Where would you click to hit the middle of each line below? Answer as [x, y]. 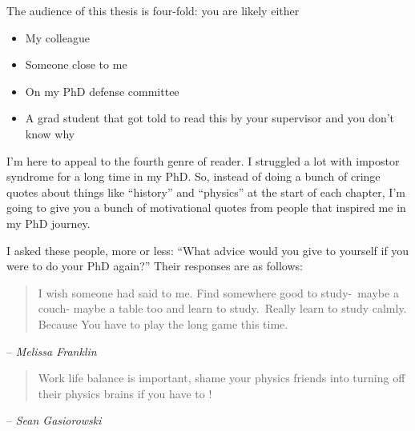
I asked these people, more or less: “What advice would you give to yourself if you [208, 250]
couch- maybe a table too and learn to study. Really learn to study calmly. [222, 308]
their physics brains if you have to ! [125, 393]
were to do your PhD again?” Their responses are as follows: [155, 266]
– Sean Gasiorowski [54, 420]
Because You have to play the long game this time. [163, 323]
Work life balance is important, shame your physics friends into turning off [222, 378]
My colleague [57, 37]
